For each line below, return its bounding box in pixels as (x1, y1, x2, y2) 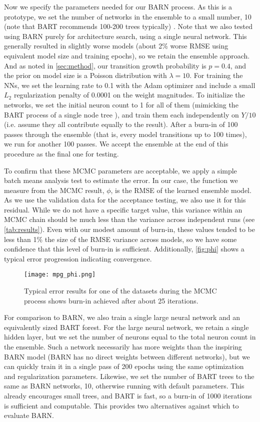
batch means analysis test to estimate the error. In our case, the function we (4, 175, 238, 185)
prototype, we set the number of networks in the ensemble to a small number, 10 (4, 11, 251, 21)
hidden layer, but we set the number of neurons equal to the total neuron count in (4, 331, 256, 342)
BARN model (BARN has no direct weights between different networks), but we (4, 351, 250, 361)
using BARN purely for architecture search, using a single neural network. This (4, 30, 247, 41)
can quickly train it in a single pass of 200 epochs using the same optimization (4, 361, 244, 371)
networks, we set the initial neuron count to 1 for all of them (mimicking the (4, 99, 238, 109)
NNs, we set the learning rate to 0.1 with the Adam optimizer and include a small (4, 79, 255, 90)
